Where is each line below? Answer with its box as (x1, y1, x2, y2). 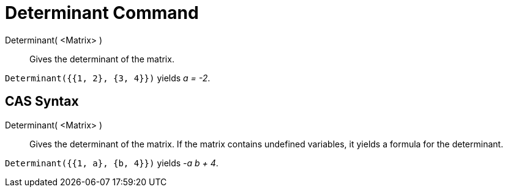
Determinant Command (5, 2, 199, 23)
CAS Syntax (5, 94, 79, 109)
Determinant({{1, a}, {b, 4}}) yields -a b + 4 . (5, 157, 219, 168)
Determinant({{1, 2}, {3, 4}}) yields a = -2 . (5, 72, 211, 83)
